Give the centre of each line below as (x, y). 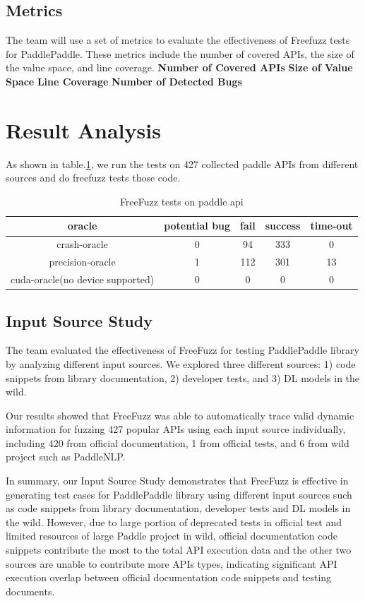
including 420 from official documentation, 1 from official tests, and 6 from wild (178, 442)
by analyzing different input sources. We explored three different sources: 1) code (181, 363)
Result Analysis (83, 130)
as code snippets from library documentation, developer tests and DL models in (178, 508)
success (283, 226)
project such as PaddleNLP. (66, 457)
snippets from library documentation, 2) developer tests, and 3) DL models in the (183, 377)
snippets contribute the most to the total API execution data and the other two (179, 550)
